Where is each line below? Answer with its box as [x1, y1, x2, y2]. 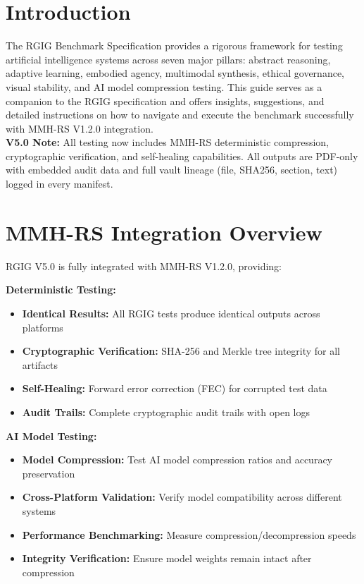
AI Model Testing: [6, 428, 97, 443]
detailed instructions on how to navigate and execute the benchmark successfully [6, 107, 354, 122]
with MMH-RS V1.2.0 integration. [6, 121, 153, 135]
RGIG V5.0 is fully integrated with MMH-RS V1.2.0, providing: [6, 258, 282, 273]
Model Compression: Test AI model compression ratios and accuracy [22, 452, 332, 467]
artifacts [22, 357, 58, 372]
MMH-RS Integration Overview [6, 217, 322, 246]
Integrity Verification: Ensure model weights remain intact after [22, 551, 312, 566]
